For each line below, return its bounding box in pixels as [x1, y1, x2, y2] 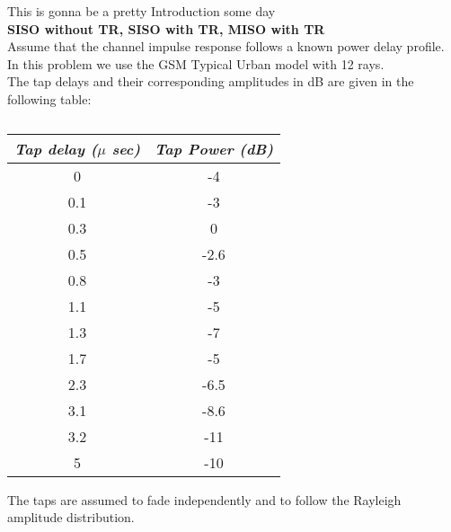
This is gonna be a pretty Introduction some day [7, 2, 276, 20]
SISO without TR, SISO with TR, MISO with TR [7, 19, 325, 38]
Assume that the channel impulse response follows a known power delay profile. [7, 37, 445, 56]
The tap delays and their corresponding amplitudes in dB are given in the [7, 72, 414, 91]
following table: [7, 89, 92, 108]
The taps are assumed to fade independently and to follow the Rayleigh [7, 490, 402, 509]
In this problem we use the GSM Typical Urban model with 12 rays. [7, 54, 385, 73]
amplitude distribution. [7, 508, 135, 527]
